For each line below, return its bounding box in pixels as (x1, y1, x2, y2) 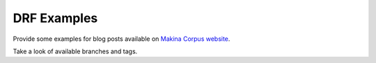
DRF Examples (13, 10, 98, 26)
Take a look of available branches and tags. (13, 47, 138, 55)
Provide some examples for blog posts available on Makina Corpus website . (13, 35, 230, 43)
